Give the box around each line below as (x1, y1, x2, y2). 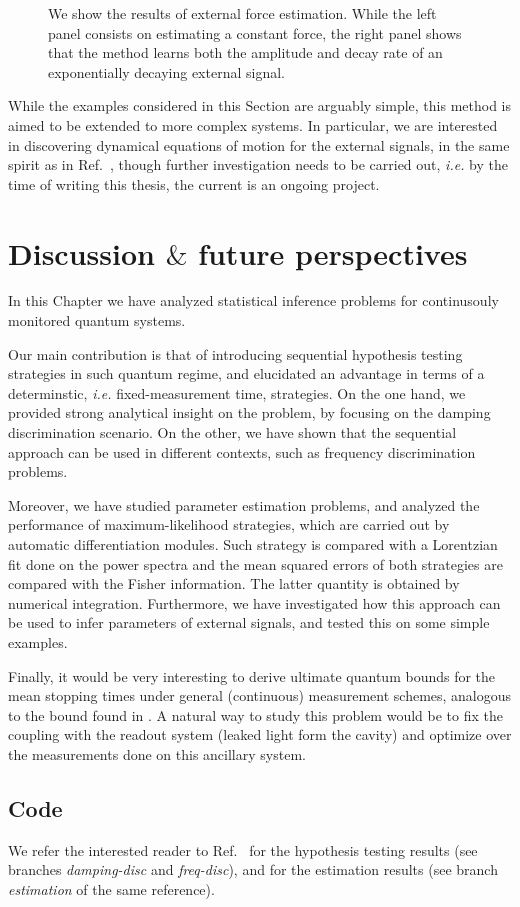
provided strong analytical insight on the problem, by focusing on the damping (8, 402, 491, 423)
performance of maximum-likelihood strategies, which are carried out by (8, 514, 450, 535)
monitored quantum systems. (8, 310, 186, 331)
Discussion (8, 232, 155, 273)
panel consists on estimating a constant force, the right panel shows (48, 22, 462, 43)
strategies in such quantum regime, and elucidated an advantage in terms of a (8, 363, 485, 384)
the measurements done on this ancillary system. (8, 743, 306, 764)
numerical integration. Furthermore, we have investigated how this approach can (8, 592, 501, 613)
